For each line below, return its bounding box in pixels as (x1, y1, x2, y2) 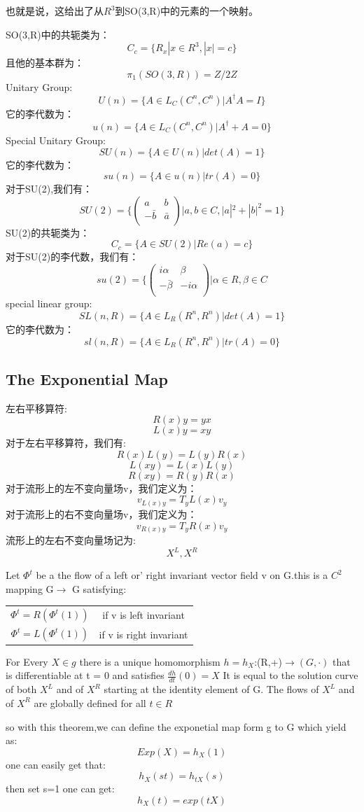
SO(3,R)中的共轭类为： (6, 27, 110, 41)
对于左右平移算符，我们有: (6, 435, 126, 450)
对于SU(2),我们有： (6, 181, 93, 196)
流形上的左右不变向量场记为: (6, 533, 136, 547)
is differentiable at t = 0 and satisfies (6, 668, 164, 682)
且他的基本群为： (6, 55, 84, 70)
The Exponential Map (6, 367, 169, 389)
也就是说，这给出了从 (6, 3, 104, 17)
